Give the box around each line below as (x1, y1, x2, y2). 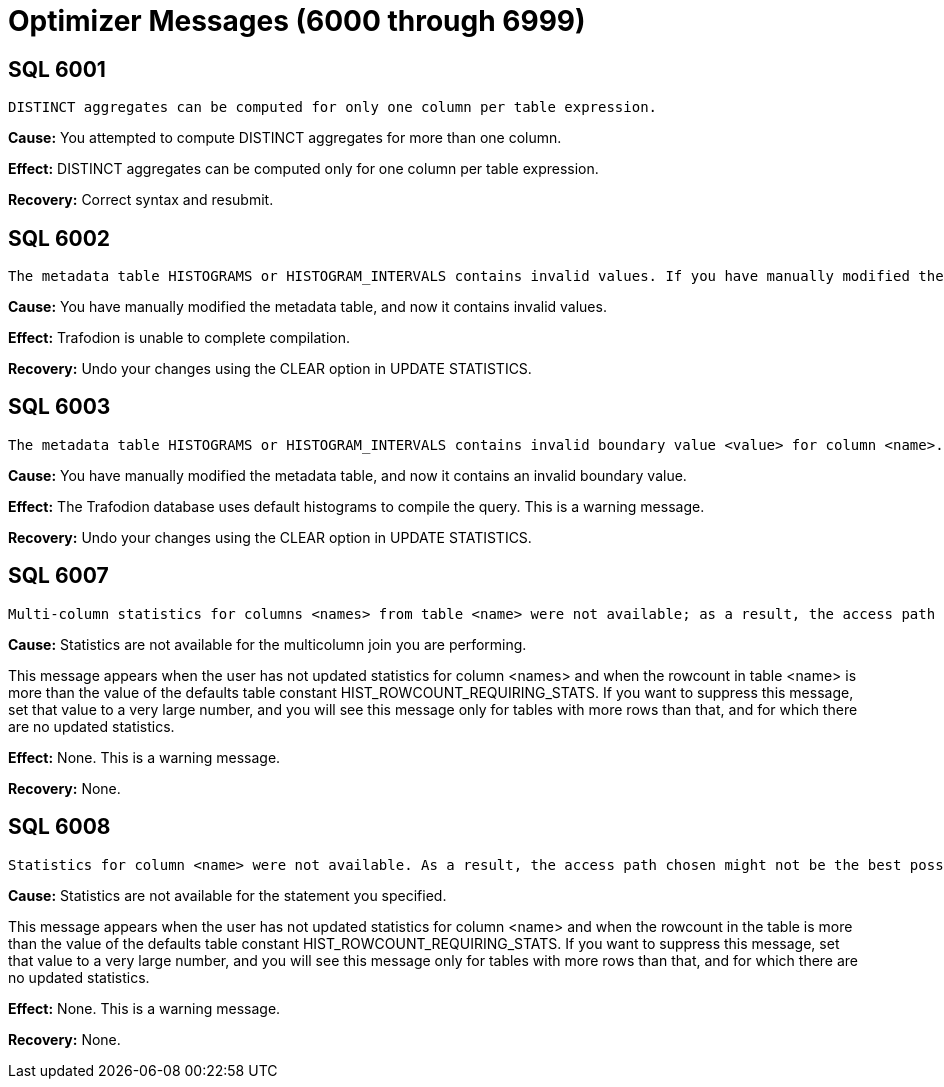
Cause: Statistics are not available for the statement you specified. (8, 886, 447, 904)
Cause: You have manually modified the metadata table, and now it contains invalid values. (8, 298, 607, 316)
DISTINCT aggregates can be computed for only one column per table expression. (8, 99, 658, 116)
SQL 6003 (8, 394, 111, 420)
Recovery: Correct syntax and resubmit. (8, 191, 274, 209)
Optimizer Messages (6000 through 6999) (8, 4, 586, 38)
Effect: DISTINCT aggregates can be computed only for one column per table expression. (8, 160, 599, 178)
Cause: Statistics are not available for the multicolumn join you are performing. (8, 635, 527, 653)
